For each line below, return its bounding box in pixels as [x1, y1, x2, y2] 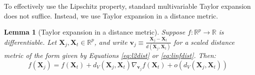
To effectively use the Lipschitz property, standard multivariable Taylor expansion [4, 1, 251, 11]
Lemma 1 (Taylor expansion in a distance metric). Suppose [4, 27, 186, 37]
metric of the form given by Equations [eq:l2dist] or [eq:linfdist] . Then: [4, 50, 216, 60]
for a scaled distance [173, 37, 235, 47]
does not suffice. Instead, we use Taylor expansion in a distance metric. [4, 10, 218, 20]
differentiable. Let [4, 37, 57, 47]
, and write [94, 37, 127, 47]
